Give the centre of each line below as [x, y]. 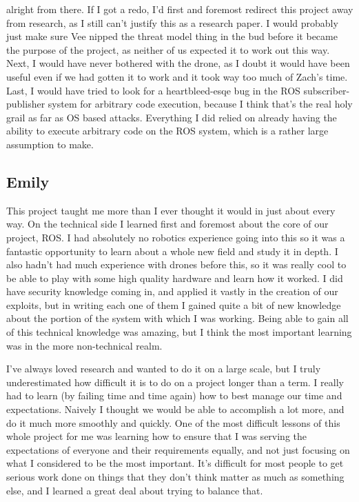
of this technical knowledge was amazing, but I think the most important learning [179, 332]
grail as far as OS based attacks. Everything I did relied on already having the [172, 117]
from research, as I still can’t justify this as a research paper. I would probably [172, 22]
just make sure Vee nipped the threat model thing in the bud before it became [172, 36]
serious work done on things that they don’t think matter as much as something [175, 477]
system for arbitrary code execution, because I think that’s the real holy [200, 104]
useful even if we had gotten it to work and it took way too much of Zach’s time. [177, 76]
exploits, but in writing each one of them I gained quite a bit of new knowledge [174, 304]
